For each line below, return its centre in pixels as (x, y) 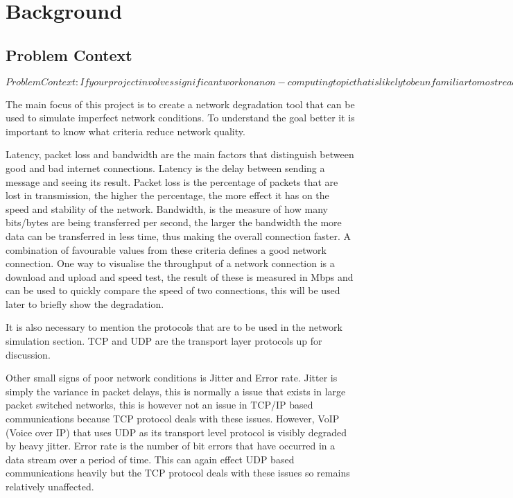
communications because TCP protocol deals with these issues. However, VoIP (173, 419)
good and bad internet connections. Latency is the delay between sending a (165, 168)
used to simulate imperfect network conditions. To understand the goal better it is (180, 118)
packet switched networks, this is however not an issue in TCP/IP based (159, 405)
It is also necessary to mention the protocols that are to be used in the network (174, 327)
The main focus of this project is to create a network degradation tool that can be (180, 104)
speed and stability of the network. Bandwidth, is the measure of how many (167, 208)
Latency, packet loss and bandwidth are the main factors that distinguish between (180, 154)
